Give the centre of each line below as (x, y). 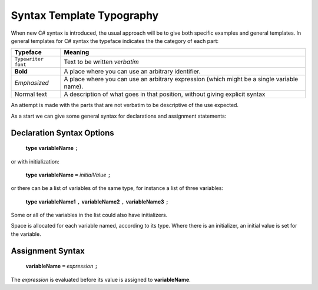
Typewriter (29, 59)
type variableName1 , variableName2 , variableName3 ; (97, 201)
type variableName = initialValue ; (68, 175)
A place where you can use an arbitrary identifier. (132, 72)
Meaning (77, 52)
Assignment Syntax (48, 251)
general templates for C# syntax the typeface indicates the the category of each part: (115, 41)
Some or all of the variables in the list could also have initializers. (89, 215)
